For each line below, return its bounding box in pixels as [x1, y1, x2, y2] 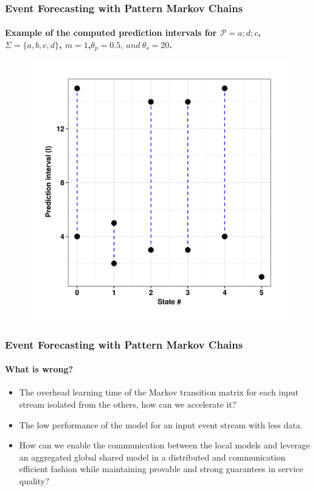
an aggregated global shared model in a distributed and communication [19, 450, 286, 463]
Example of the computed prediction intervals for [5, 26, 217, 39]
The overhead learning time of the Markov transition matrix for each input [19, 386, 299, 399]
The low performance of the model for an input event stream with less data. [19, 418, 303, 431]
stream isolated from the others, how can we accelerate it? [19, 397, 237, 410]
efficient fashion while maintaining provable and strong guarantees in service [19, 462, 303, 475]
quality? [19, 474, 49, 487]
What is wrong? [5, 363, 74, 375]
